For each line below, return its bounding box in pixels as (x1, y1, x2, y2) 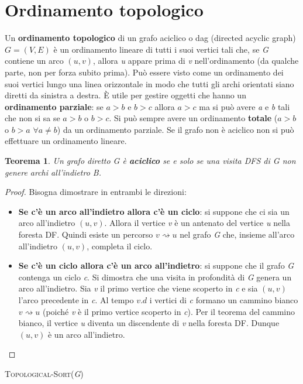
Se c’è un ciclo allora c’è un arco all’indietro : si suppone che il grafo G (18, 259, 294, 272)
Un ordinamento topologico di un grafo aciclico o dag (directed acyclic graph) (5, 32, 296, 44)
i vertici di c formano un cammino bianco (149, 294, 298, 306)
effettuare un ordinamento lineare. (5, 135, 127, 147)
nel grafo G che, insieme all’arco (180, 228, 295, 241)
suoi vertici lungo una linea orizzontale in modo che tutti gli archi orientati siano (5, 77, 294, 90)
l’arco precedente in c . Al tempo (18, 294, 134, 306)
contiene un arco (5, 54, 64, 67)
